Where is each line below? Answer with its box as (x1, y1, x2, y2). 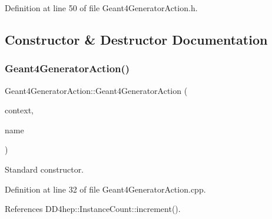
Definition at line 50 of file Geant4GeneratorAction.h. (5, 2, 198, 14)
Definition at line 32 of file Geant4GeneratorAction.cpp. (5, 183, 206, 195)
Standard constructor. (5, 163, 84, 175)
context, (5, 104, 34, 116)
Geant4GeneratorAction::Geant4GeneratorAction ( (5, 84, 188, 96)
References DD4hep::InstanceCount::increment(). (5, 203, 181, 215)
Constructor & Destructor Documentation (5, 30, 268, 48)
